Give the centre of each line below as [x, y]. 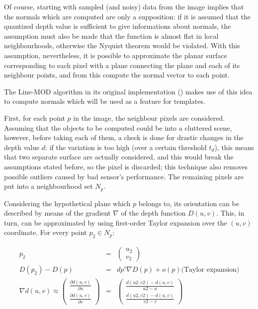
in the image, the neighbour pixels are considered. [149, 117]
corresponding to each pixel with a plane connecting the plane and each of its [122, 65]
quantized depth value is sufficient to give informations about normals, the [118, 26]
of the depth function [153, 213]
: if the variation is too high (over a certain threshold [126, 147]
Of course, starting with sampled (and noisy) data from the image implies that [124, 6]
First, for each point [35, 117]
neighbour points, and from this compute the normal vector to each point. [117, 75]
